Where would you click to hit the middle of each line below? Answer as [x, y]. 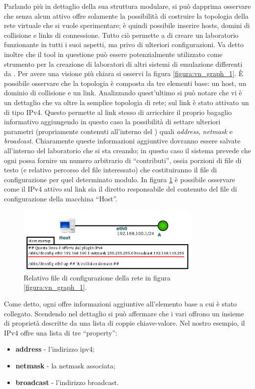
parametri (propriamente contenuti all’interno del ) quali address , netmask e [118, 131]
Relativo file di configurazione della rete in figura [97, 277]
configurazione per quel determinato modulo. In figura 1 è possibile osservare [120, 179]
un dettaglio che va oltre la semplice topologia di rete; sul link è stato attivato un [127, 102]
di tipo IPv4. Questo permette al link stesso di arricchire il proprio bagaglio [118, 112]
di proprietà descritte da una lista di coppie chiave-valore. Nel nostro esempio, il [125, 323]
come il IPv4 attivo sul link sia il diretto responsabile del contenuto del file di [121, 189]
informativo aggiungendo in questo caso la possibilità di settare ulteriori [112, 122]
